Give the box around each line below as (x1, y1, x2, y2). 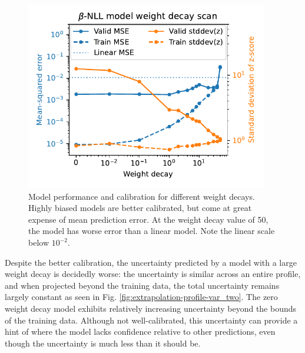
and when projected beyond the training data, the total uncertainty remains (5, 279, 280, 291)
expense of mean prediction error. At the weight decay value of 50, (28, 213, 268, 225)
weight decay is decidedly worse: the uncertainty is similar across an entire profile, (5, 268, 301, 280)
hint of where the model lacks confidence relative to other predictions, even (5, 325, 276, 338)
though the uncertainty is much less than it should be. (5, 336, 201, 349)
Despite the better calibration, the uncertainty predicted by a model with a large (5, 256, 297, 268)
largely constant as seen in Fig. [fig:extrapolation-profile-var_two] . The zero (5, 291, 278, 303)
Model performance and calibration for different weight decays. (28, 190, 255, 202)
